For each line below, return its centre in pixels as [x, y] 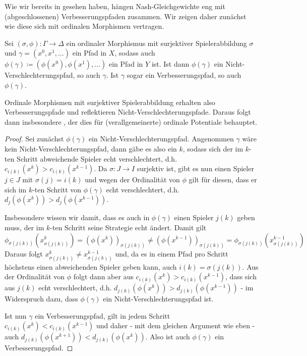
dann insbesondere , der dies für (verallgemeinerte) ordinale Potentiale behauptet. [131, 121]
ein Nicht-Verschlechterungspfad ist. [158, 299]
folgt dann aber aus [103, 276]
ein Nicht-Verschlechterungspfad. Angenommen [161, 139]
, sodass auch [135, 53]
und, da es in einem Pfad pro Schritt [172, 254]
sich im [16, 189]
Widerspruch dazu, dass [41, 299]
